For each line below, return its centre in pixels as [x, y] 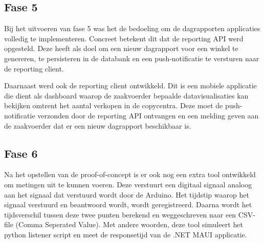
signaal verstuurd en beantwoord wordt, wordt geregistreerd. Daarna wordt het [128, 204]
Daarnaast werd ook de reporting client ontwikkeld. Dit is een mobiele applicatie [130, 86]
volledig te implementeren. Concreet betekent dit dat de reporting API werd [124, 38]
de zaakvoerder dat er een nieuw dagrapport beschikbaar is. [98, 125]
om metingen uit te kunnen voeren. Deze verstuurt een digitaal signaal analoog [128, 184]
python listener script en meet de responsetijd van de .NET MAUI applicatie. [126, 234]
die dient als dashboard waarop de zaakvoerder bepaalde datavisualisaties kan [126, 95]
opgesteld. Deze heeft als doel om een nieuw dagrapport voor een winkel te [121, 48]
